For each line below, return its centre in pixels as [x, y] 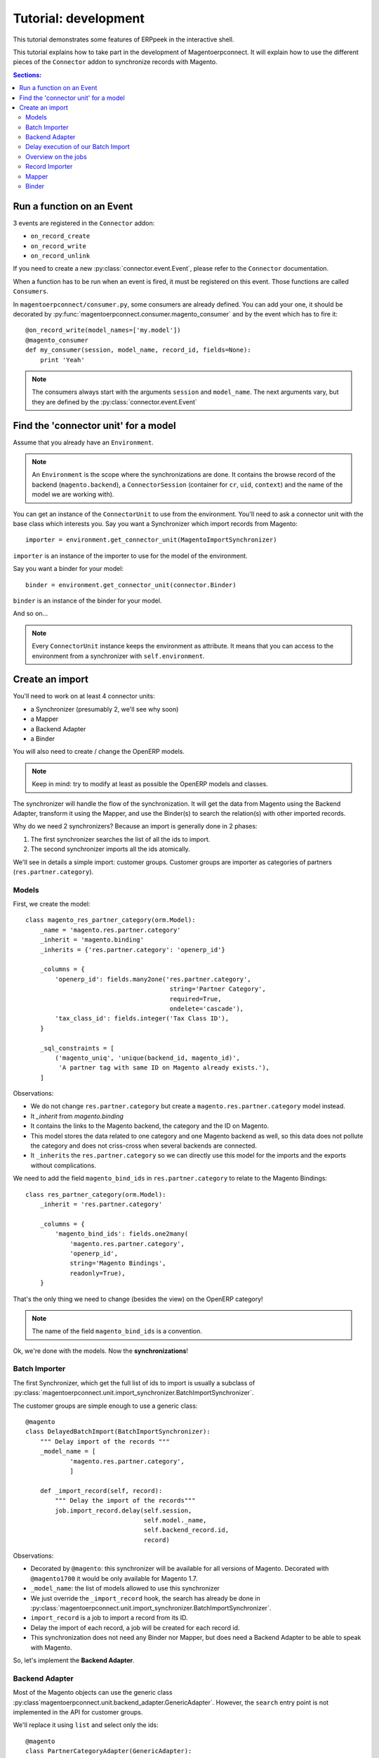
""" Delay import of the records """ [105, 1441]
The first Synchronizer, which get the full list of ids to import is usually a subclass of [134, 1382]
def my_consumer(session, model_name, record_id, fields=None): [139, 350]
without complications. [63, 1165]
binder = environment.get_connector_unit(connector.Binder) [131, 585]
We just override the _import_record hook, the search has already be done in [146, 1598]
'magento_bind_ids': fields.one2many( [122, 1234]
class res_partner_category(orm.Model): [96, 1194]
